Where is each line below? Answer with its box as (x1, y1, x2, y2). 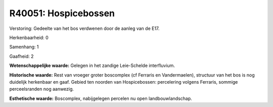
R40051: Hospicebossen (9, 8, 115, 19)
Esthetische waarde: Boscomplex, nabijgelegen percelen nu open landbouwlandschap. (9, 95, 192, 101)
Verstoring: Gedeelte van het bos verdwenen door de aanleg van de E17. (9, 25, 160, 31)
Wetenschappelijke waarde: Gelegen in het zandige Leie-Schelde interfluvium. (9, 62, 175, 68)
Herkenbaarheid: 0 (9, 34, 49, 41)
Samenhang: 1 (9, 44, 39, 50)
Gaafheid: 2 (9, 53, 34, 59)
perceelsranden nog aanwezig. (9, 86, 74, 92)
